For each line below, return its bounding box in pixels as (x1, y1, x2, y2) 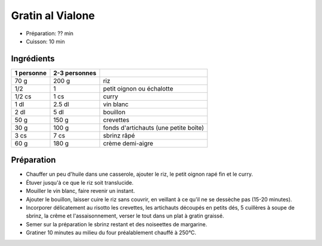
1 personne (14, 68, 47, 77)
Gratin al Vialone (11, 9, 95, 22)
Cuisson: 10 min (26, 38, 65, 45)
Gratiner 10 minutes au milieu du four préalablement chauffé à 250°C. (26, 229, 197, 236)
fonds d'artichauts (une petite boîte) (103, 123, 204, 132)
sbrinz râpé (103, 131, 135, 139)
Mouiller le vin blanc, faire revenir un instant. (26, 188, 135, 195)
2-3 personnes (53, 68, 97, 77)
